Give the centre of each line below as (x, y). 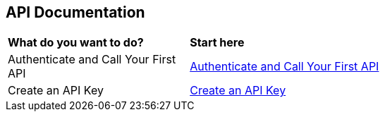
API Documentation (75, 12)
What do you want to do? (76, 43)
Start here (217, 43)
